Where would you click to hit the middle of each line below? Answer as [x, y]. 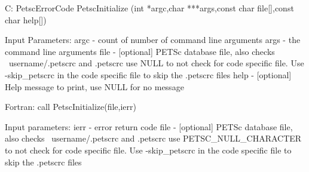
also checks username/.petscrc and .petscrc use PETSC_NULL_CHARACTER [153, 138]
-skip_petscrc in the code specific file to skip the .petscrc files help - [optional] [148, 74]
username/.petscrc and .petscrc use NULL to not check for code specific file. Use [156, 63]
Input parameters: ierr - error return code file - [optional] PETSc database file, [149, 126]
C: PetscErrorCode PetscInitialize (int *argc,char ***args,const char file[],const [149, 8]
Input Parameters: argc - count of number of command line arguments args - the [153, 40]
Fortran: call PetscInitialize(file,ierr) [71, 107]
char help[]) [26, 19]
